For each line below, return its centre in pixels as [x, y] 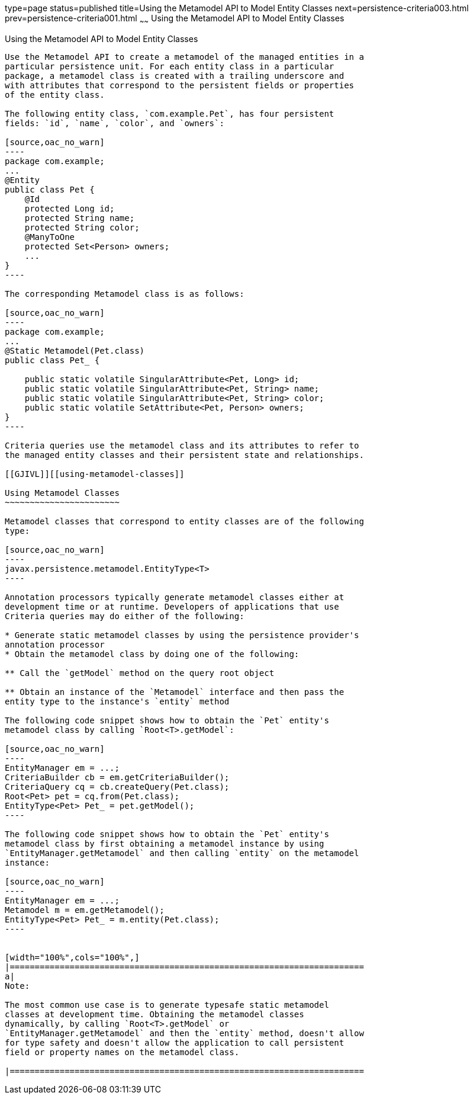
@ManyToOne [50, 237]
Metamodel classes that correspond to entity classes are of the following [184, 521]
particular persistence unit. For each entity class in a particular [170, 66]
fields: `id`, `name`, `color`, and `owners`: [115, 123]
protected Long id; [70, 208]
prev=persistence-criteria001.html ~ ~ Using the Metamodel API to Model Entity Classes [175, 19]
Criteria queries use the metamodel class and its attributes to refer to [182, 445]
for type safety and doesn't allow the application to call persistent [175, 1042]
